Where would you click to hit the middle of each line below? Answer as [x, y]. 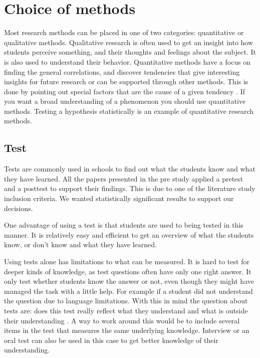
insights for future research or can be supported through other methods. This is [126, 81]
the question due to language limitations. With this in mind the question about [126, 301]
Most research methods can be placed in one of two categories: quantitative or [124, 32]
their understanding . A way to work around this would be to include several [122, 320]
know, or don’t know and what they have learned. [80, 244]
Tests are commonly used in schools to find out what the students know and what [130, 169]
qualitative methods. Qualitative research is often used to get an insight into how [129, 42]
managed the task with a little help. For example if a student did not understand [128, 291]
